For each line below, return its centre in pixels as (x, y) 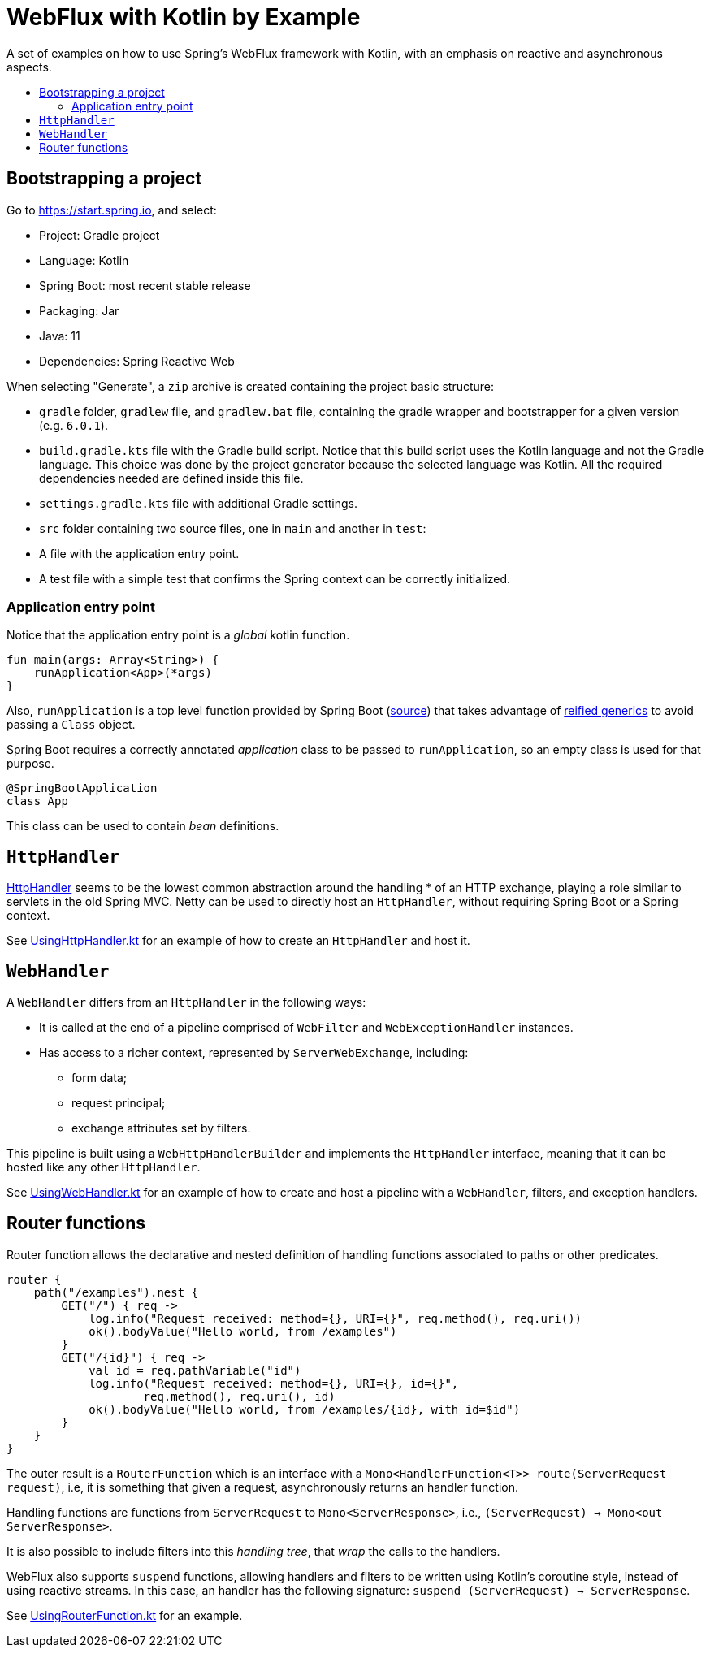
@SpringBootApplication (82, 788)
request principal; (119, 1103)
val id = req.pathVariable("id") (195, 1370)
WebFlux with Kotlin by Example (184, 17)
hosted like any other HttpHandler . (104, 1167)
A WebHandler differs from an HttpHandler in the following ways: (186, 1002)
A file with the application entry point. (139, 553)
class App (37, 801)
